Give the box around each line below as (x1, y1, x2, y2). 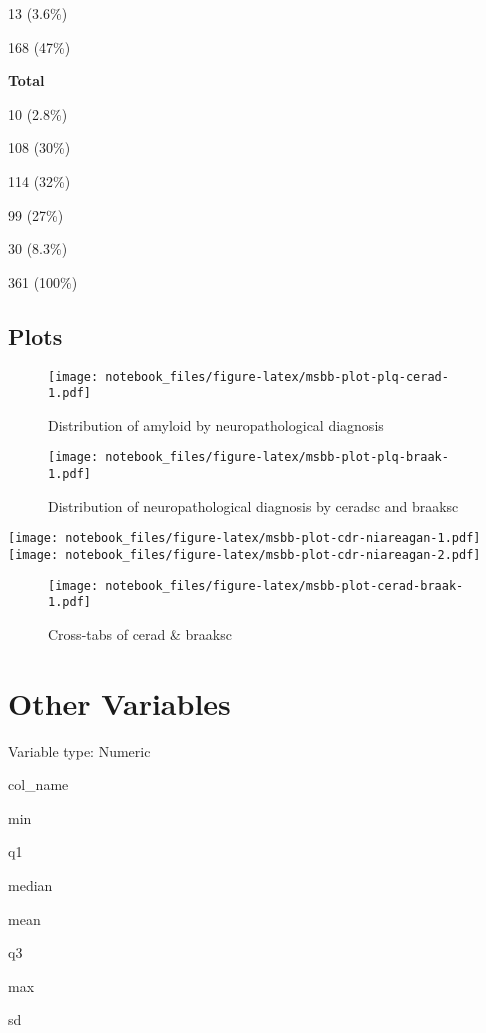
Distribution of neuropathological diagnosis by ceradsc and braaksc (48, 495, 459, 516)
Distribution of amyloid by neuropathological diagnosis (48, 414, 384, 435)
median (8, 875, 53, 896)
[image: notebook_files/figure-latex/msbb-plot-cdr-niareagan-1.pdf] (8, 531, 481, 546)
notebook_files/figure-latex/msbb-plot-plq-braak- (105, 450, 449, 465)
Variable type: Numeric (8, 740, 151, 761)
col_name (8, 774, 69, 795)
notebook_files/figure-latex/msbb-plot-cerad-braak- (105, 578, 464, 593)
